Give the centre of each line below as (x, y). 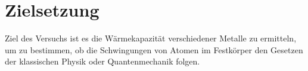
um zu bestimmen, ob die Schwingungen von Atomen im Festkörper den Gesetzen (154, 49)
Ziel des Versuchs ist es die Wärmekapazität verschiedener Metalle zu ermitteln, (151, 38)
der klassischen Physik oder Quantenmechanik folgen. (102, 61)
